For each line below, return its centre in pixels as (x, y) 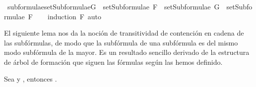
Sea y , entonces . (31, 78)
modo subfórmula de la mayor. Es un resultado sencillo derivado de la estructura (127, 52)
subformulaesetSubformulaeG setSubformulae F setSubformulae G (113, 6)
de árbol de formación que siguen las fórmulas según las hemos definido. (113, 62)
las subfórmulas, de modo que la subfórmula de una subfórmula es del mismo (121, 42)
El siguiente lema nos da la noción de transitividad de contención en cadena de (124, 33)
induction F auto (75, 16)
